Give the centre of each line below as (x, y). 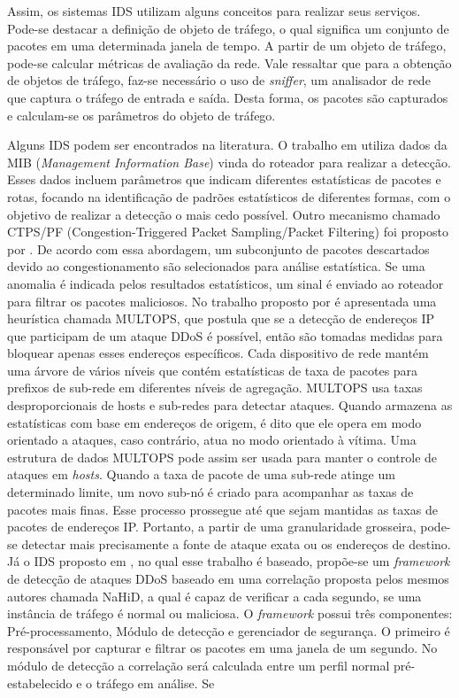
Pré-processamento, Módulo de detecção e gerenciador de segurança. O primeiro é (229, 630)
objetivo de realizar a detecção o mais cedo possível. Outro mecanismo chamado (224, 214)
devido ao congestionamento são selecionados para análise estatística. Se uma (216, 266)
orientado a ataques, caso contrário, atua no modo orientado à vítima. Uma (212, 440)
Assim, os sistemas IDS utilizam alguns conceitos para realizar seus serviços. (214, 11)
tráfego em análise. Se (155, 682)
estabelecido (40, 682)
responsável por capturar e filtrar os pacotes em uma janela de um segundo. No (222, 648)
